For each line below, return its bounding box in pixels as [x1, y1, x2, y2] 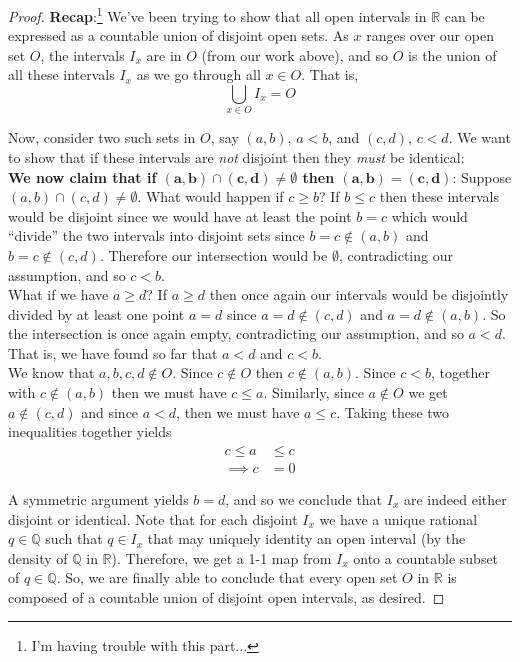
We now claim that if [8, 166, 157, 187]
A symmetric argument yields [8, 488, 189, 509]
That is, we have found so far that [8, 342, 218, 363]
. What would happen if [137, 186, 284, 207]
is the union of [408, 44, 497, 65]
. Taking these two [336, 401, 450, 422]
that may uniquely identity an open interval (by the [147, 528, 466, 549]
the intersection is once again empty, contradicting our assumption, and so [8, 323, 464, 344]
